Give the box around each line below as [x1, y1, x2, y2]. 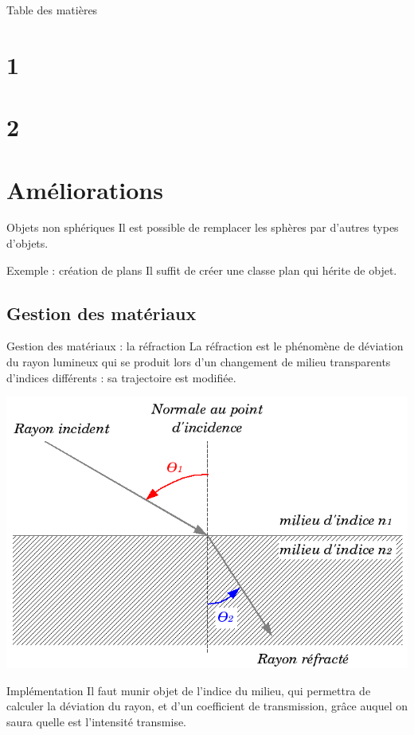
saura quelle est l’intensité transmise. [6, 713, 187, 729]
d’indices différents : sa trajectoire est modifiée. [6, 369, 236, 385]
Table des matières [6, 2, 98, 18]
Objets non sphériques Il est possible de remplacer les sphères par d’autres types [6, 219, 399, 236]
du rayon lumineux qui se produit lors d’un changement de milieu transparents [6, 354, 391, 370]
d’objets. [6, 235, 49, 252]
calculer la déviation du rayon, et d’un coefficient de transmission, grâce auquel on [6, 698, 408, 714]
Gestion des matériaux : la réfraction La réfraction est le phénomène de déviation [6, 338, 404, 354]
